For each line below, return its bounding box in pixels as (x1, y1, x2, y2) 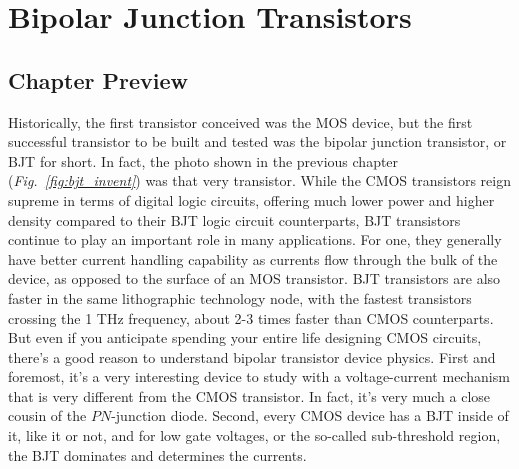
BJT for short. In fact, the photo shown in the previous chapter (8, 150, 399, 171)
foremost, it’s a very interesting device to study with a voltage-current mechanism (8, 366, 510, 387)
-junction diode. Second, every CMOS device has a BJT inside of (111, 405, 509, 426)
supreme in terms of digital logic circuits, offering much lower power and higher (8, 189, 495, 210)
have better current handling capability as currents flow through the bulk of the (8, 248, 498, 269)
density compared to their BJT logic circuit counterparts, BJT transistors (8, 209, 461, 230)
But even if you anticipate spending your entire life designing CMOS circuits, (8, 327, 482, 348)
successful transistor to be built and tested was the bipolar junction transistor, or (8, 131, 507, 152)
